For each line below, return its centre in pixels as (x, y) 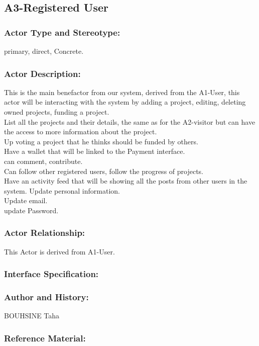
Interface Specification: (51, 274)
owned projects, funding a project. (57, 112)
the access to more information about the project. (81, 132)
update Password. (31, 210)
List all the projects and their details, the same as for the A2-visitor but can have (130, 121)
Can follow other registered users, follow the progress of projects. (104, 171)
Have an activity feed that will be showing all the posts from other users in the (126, 181)
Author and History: (46, 297)
